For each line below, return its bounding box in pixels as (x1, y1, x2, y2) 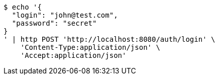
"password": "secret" (12, 19, 97, 27)
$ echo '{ (4, 3, 42, 11)
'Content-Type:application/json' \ (20, 43, 160, 51)
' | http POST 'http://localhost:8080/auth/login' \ (4, 35, 215, 43)
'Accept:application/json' (20, 51, 127, 59)
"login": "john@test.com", (12, 11, 118, 19)
